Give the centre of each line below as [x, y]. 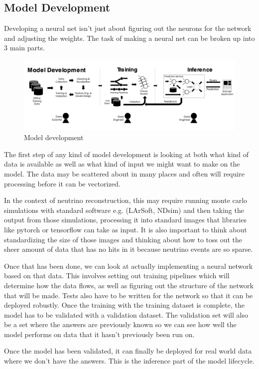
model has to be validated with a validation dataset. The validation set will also [126, 314]
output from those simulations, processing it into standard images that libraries [125, 220]
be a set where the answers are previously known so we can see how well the [120, 324]
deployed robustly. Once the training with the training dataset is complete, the [124, 305]
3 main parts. [24, 48]
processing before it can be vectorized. [62, 183]
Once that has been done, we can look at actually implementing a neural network [129, 266]
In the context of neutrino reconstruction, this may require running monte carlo [126, 200]
